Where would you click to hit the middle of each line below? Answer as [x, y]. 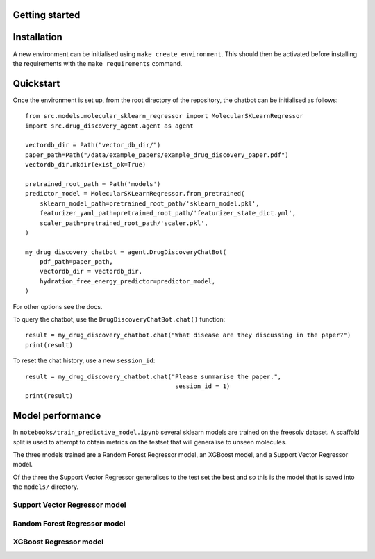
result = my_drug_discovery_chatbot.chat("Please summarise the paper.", [153, 376]
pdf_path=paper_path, [76, 262]
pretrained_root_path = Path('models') [93, 184]
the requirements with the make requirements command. [98, 63]
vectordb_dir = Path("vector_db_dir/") [93, 145]
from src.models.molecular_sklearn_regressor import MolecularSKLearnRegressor [164, 116]
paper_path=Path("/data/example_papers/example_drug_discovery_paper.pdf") [157, 155]
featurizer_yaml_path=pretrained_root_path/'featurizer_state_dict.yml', [168, 213]
